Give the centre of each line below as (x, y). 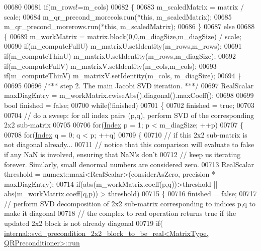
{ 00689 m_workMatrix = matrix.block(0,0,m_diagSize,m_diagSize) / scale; (123, 36)
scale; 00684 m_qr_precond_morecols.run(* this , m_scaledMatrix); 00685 (118, 16)
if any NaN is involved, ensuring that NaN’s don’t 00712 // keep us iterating (122, 154)
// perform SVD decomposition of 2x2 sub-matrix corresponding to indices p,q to (130, 203)
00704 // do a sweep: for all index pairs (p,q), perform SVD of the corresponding (129, 115)
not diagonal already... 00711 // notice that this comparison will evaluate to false (129, 144)
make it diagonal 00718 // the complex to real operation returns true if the (120, 213)
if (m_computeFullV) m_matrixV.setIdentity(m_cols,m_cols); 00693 (110, 66)
